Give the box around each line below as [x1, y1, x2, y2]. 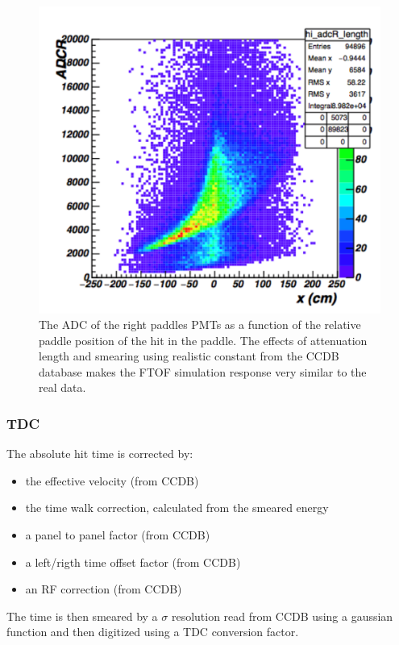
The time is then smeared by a [6, 607, 158, 624]
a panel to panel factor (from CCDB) [25, 526, 210, 543]
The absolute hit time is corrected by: [6, 445, 193, 462]
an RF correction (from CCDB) [25, 580, 182, 597]
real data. [39, 379, 86, 396]
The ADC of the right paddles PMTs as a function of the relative [39, 316, 361, 333]
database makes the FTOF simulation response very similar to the [39, 363, 367, 380]
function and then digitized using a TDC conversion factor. [6, 623, 299, 640]
